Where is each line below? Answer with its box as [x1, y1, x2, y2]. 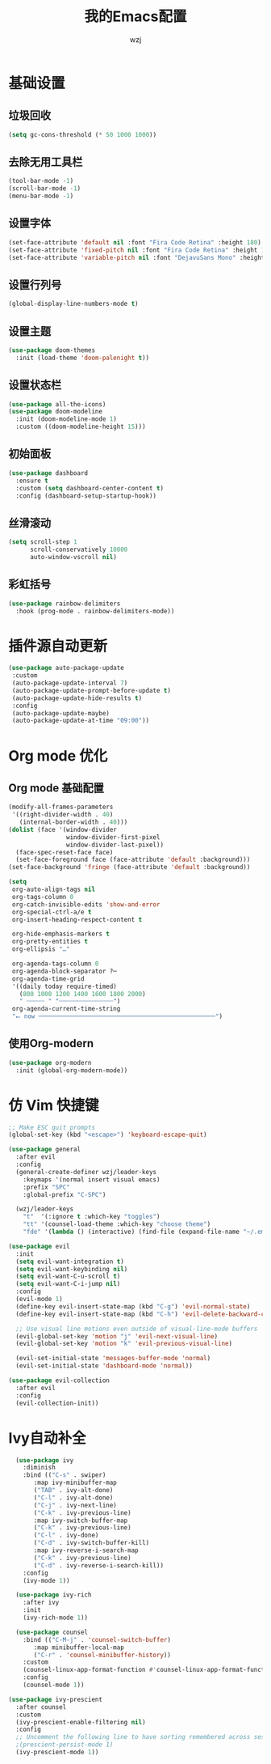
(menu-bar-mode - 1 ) [8, 192, 74, 201]
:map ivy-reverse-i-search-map [33, 1546, 139, 1554]
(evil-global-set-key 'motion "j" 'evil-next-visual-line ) [15, 1332, 219, 1340]
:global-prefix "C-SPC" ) [23, 1190, 106, 1198]
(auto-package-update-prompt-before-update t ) [11, 686, 172, 694]
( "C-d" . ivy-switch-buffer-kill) [33, 1539, 150, 1547]
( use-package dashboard [8, 469, 89, 477]
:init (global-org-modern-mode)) [15, 1066, 128, 1075]
